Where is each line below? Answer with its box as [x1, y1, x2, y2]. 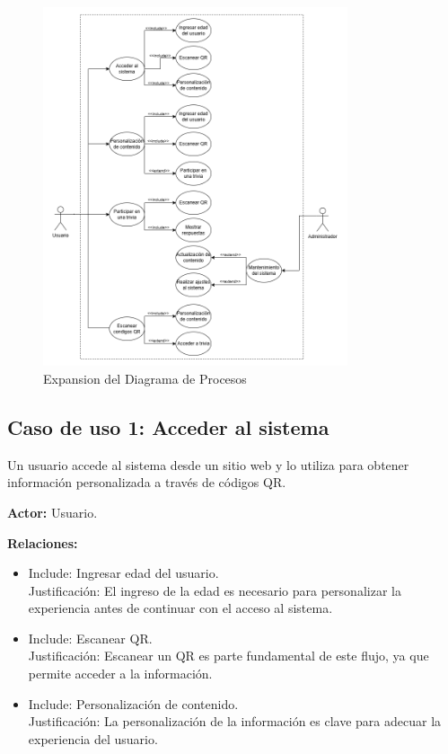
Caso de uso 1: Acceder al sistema [7, 412, 329, 440]
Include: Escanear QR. [28, 628, 153, 647]
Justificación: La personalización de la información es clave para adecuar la [28, 712, 442, 731]
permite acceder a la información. [28, 664, 213, 683]
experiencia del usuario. [28, 729, 158, 748]
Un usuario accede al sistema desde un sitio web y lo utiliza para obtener [7, 455, 409, 474]
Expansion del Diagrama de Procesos [43, 368, 247, 387]
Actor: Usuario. [7, 502, 98, 521]
